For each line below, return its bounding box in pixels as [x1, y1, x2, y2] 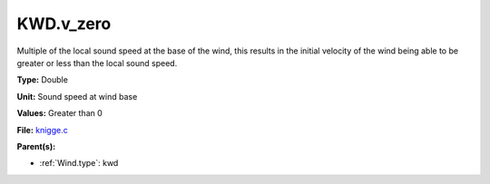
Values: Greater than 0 [16, 108, 103, 119]
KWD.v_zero [16, 14, 112, 34]
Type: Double [16, 74, 68, 85]
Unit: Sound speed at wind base [16, 91, 138, 102]
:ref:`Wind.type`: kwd [39, 158, 119, 169]
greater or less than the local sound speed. [16, 57, 178, 68]
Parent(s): [16, 140, 56, 151]
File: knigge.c [16, 124, 68, 135]
